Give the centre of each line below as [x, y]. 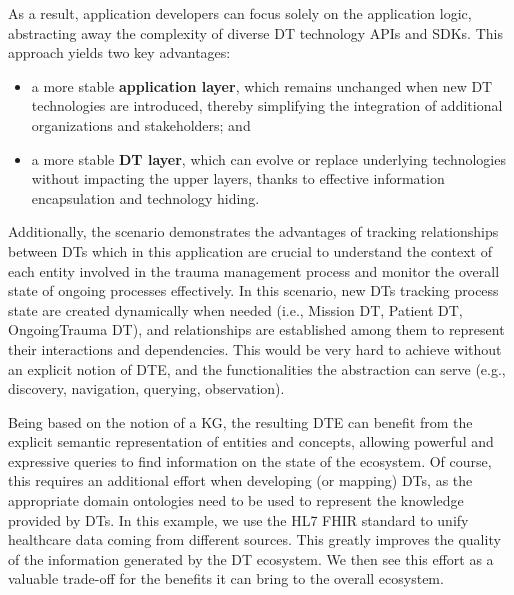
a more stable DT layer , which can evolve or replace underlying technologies [268, 158]
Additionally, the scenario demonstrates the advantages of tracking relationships [253, 231]
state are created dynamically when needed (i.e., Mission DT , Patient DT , [235, 309]
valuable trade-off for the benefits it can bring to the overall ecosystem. [226, 578]
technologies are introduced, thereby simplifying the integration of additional [267, 105]
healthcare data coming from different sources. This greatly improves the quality [254, 539]
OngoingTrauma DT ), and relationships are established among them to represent [256, 329]
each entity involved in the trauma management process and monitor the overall [254, 270]
